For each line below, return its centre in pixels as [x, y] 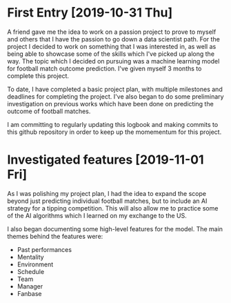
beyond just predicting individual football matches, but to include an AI [107, 201]
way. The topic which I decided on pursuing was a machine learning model [113, 61]
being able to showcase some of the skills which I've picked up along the [111, 54]
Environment [35, 264]
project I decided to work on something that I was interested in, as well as [112, 46]
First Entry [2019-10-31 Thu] [90, 13]
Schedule [31, 271]
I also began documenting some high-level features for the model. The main [115, 228]
